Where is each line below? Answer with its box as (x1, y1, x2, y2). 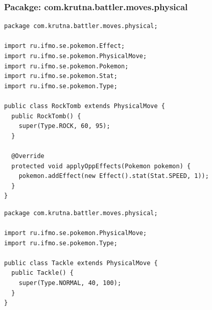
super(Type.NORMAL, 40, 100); (18, 279, 122, 287)
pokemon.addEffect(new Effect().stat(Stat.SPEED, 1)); (18, 172, 209, 180)
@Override (11, 152, 44, 160)
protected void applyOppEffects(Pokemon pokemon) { (11, 162, 191, 170)
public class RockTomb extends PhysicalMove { (4, 102, 165, 110)
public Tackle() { (11, 269, 74, 277)
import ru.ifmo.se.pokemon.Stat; (4, 72, 117, 80)
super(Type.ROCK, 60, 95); (18, 122, 110, 130)
